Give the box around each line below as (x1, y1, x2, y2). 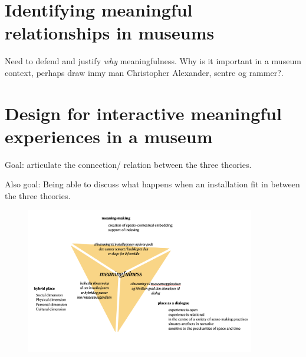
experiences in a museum (5, 124, 213, 148)
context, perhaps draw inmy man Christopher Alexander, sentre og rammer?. (5, 66, 284, 78)
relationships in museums (5, 21, 215, 45)
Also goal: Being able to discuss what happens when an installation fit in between (5, 178, 300, 190)
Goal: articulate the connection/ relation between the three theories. (5, 158, 252, 170)
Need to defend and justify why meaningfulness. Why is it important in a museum (5, 55, 301, 67)
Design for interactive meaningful (5, 101, 282, 125)
